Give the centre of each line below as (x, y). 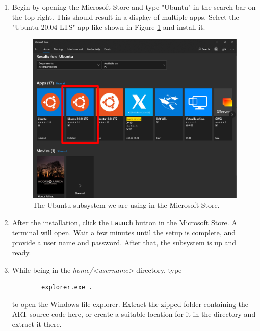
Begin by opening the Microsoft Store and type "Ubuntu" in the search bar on (134, 7)
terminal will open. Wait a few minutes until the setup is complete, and (124, 232)
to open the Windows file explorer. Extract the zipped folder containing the (130, 304)
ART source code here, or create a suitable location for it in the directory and (134, 314)
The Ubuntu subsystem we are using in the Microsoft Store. (126, 205)
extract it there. (37, 324)
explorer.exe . (67, 287)
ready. (21, 252)
